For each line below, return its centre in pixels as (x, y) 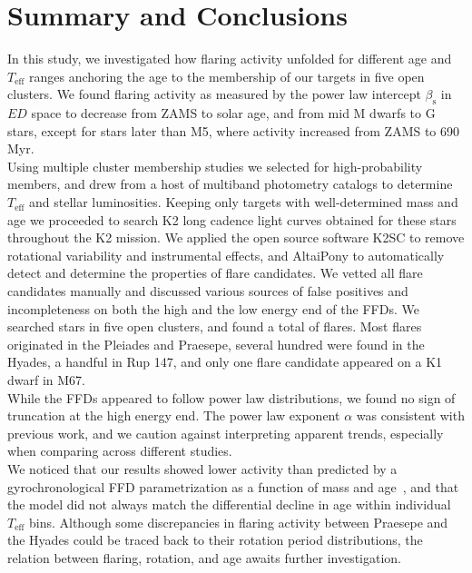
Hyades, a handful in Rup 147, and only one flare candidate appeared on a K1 (225, 362)
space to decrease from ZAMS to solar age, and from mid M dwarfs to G (233, 113)
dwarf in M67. (47, 380)
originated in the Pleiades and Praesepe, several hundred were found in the (216, 344)
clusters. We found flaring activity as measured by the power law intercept (214, 94)
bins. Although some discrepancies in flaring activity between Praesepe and (238, 522)
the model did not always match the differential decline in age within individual (229, 504)
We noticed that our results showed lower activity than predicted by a (202, 468)
